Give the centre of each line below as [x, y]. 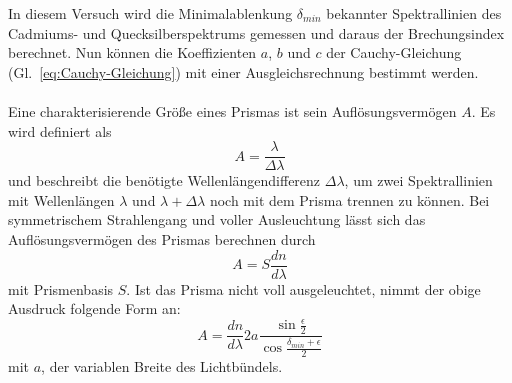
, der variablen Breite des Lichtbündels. [162, 365]
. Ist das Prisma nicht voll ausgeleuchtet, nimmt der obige [303, 288]
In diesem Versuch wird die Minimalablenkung [150, 13]
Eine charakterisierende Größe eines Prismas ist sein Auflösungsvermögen [232, 110]
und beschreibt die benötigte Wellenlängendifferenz [164, 180]
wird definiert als [60, 130]
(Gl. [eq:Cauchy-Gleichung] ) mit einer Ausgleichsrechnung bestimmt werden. [243, 71]
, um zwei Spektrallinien [418, 180]
